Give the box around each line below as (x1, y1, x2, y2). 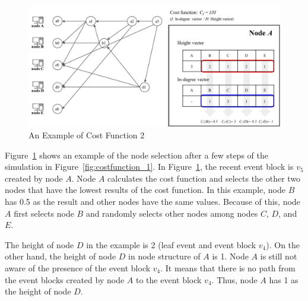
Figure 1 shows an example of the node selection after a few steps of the (5, 148, 268, 161)
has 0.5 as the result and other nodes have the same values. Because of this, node (5, 195, 300, 207)
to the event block (135, 273, 202, 286)
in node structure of (128, 250, 201, 262)
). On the (266, 238, 300, 251)
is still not (260, 250, 297, 262)
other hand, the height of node (5, 250, 116, 262)
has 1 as (269, 273, 299, 286)
